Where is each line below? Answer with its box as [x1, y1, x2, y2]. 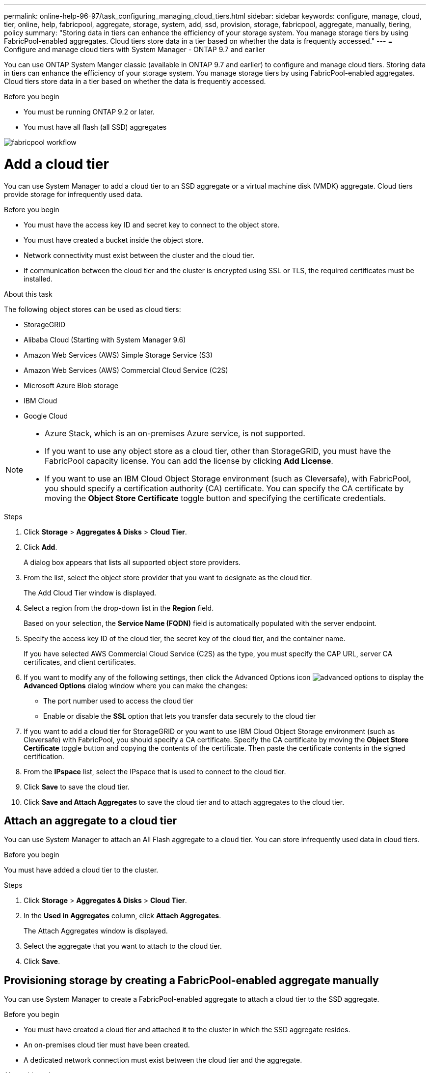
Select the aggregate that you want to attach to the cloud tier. [24, 942, 222, 951]
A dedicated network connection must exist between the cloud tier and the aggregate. [24, 1056, 302, 1065]
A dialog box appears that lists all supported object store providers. [24, 558, 241, 566]
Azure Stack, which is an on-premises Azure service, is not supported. [45, 428, 305, 438]
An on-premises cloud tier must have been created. [24, 1041, 190, 1049]
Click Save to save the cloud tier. [24, 782, 130, 791]
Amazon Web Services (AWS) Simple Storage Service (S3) [24, 350, 213, 359]
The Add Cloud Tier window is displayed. [24, 588, 157, 597]
